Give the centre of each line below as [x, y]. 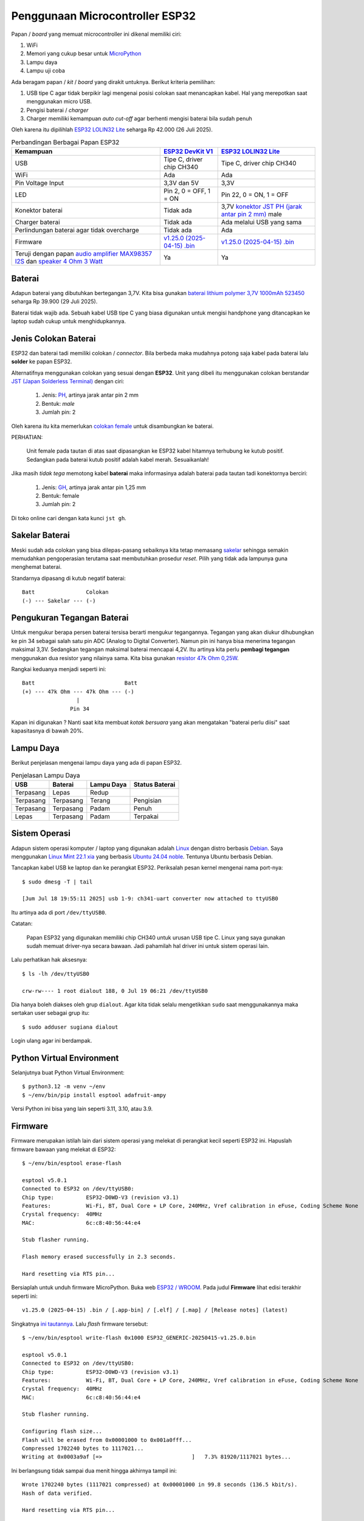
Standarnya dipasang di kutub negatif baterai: [68, 578]
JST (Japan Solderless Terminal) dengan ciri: [68, 381]
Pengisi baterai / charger [57, 110]
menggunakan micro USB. [59, 102]
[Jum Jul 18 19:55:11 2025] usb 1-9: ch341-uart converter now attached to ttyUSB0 [150, 899]
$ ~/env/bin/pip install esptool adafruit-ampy [94, 1095]
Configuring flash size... [62, 1432]
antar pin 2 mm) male [252, 214]
